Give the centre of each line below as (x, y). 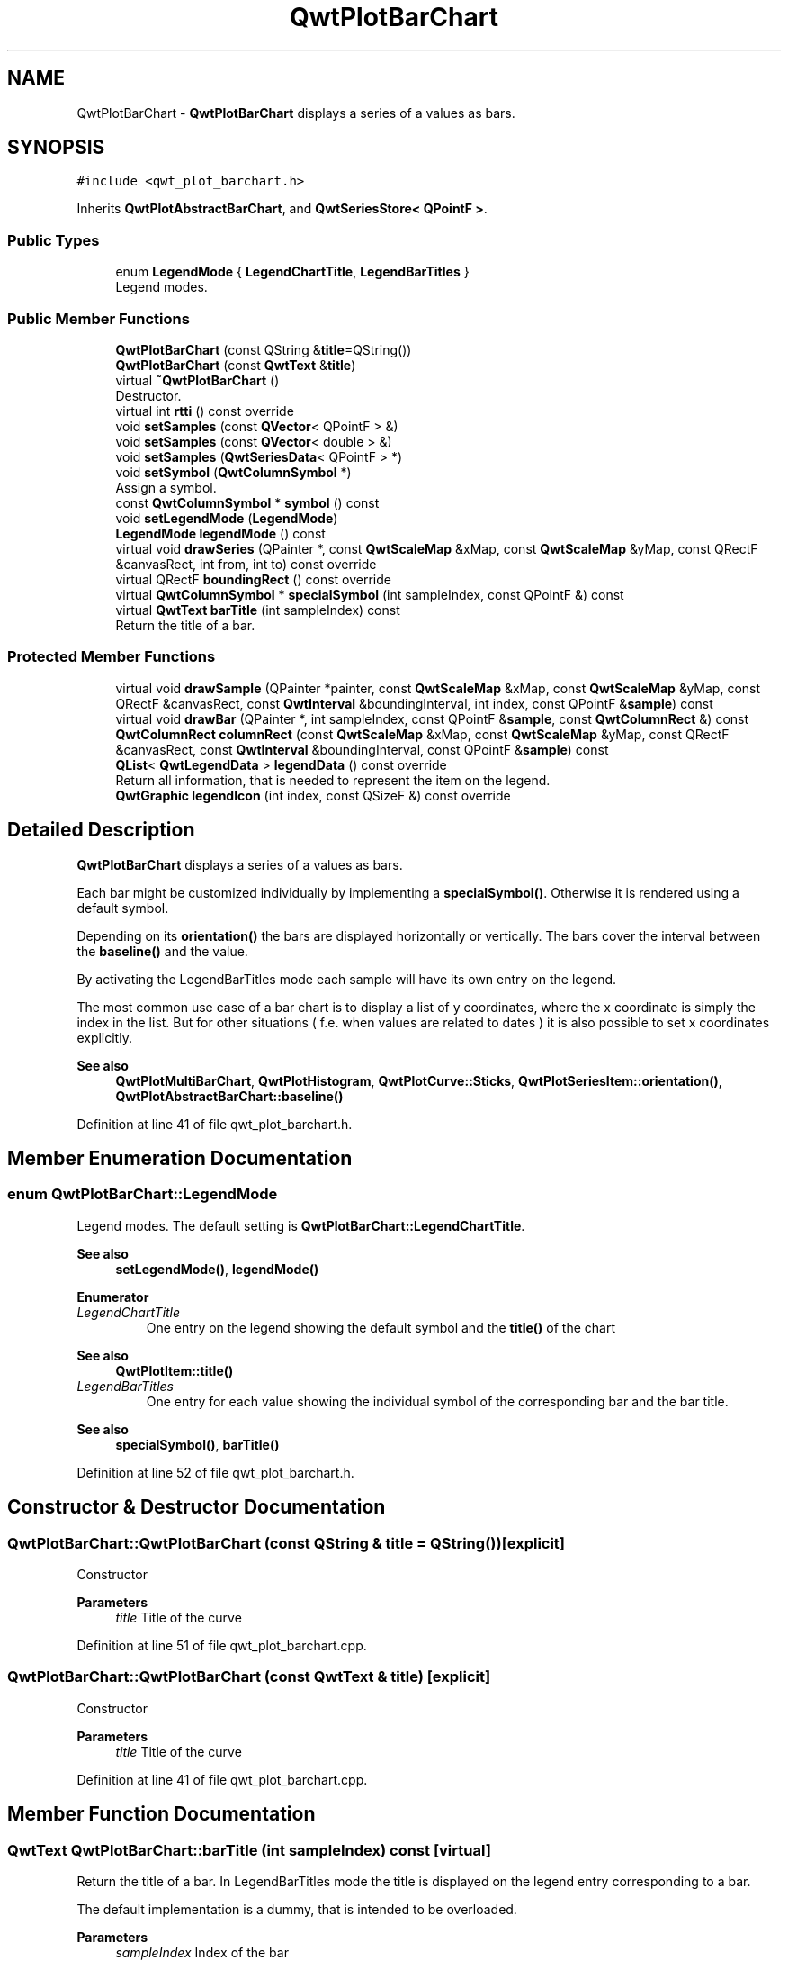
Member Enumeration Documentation (180, 1158)
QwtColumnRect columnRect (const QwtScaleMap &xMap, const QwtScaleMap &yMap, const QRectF (422, 734)
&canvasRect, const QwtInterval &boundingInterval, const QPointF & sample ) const (362, 749)
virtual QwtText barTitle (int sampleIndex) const (258, 610)
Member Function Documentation (161, 1814)
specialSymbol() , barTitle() (197, 1444)
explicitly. (104, 1037)
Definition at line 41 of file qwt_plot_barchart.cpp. (222, 1779)
